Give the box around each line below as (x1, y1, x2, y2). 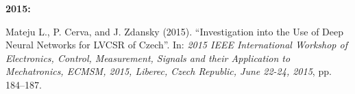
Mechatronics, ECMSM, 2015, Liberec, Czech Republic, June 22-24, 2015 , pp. (5, 64, 332, 78)
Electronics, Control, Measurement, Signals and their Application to (5, 50, 291, 65)
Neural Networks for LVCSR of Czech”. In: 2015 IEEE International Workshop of (5, 37, 347, 52)
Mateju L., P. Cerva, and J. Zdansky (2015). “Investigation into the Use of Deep (5, 24, 343, 38)
